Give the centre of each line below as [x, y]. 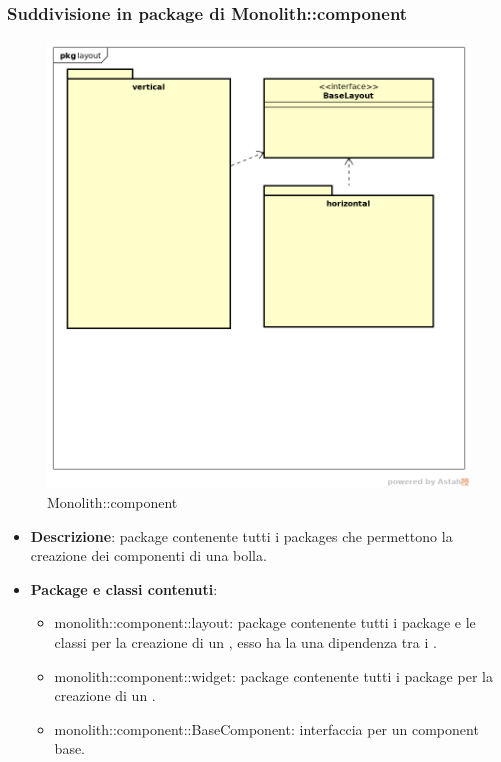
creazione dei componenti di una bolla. [148, 555]
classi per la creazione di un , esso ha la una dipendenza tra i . [245, 641]
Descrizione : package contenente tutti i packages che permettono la [241, 535]
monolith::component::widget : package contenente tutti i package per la [273, 675]
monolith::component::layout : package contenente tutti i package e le [265, 622]
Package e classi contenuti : [124, 588]
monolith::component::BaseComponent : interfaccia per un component [266, 728]
